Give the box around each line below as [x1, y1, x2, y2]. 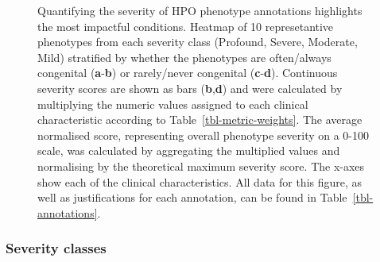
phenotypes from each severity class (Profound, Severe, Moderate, [37, 33, 358, 50]
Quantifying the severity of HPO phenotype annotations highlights [37, 2, 363, 18]
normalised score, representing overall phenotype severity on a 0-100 [37, 126, 370, 143]
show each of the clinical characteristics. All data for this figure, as [37, 173, 363, 190]
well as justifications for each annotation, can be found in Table [37, 189, 347, 206]
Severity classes [6, 238, 107, 258]
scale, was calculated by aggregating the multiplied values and [37, 142, 340, 159]
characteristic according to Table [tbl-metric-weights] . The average [37, 111, 363, 128]
